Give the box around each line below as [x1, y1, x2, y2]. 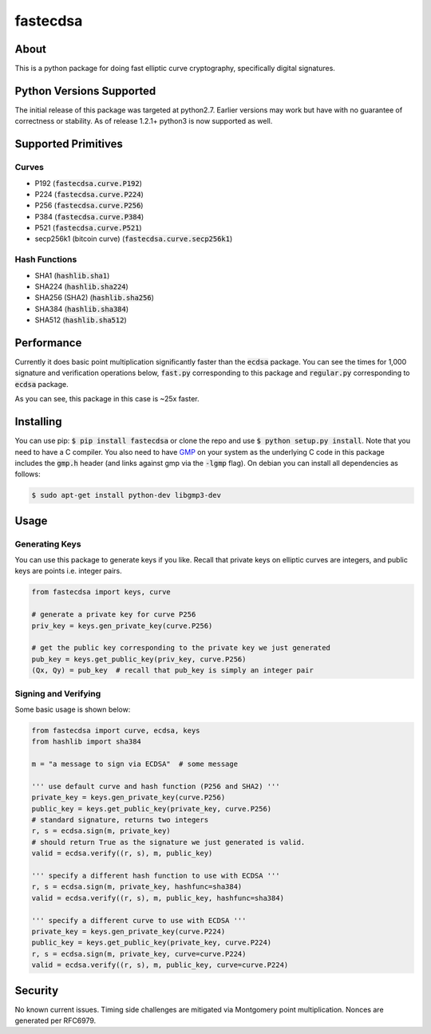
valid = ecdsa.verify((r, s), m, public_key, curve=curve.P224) [31, 961, 289, 969]
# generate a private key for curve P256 [31, 610, 196, 619]
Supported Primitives [14, 137, 124, 151]
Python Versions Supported [14, 84, 156, 97]
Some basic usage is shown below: [14, 704, 131, 714]
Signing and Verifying [14, 688, 101, 699]
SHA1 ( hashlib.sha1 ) [34, 270, 110, 280]
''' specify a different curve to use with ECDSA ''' [31, 916, 247, 925]
